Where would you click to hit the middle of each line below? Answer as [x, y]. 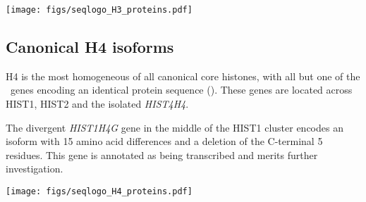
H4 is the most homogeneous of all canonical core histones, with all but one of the [183, 76]
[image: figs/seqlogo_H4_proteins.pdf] [99, 192]
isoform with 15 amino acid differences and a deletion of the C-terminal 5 [164, 141]
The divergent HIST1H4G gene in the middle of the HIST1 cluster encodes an [175, 127]
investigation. [35, 169]
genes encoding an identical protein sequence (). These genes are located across [181, 90]
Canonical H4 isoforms [90, 47]
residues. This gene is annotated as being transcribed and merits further [162, 154]
